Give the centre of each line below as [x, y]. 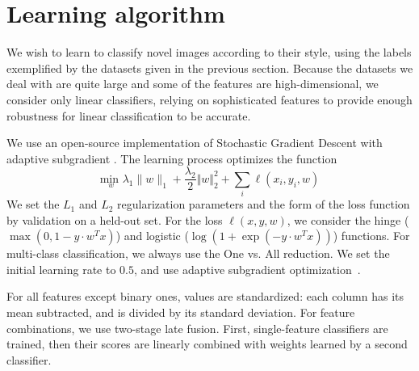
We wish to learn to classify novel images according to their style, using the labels [209, 52]
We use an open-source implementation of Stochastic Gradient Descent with [195, 143]
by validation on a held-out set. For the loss [115, 219]
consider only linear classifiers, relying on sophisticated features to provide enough [209, 99]
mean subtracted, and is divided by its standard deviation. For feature [181, 312]
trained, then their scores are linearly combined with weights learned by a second [207, 344]
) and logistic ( [152, 236]
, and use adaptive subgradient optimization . [247, 269]
